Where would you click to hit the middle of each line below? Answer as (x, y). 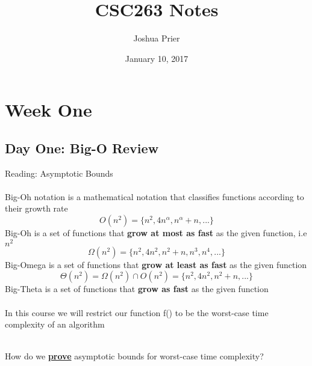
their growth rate (36, 208)
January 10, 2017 (157, 58)
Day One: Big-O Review (82, 148)
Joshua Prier (157, 38)
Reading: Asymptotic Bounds (59, 173)
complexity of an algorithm (55, 324)
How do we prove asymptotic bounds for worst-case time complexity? (134, 356)
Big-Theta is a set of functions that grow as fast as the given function (137, 289)
